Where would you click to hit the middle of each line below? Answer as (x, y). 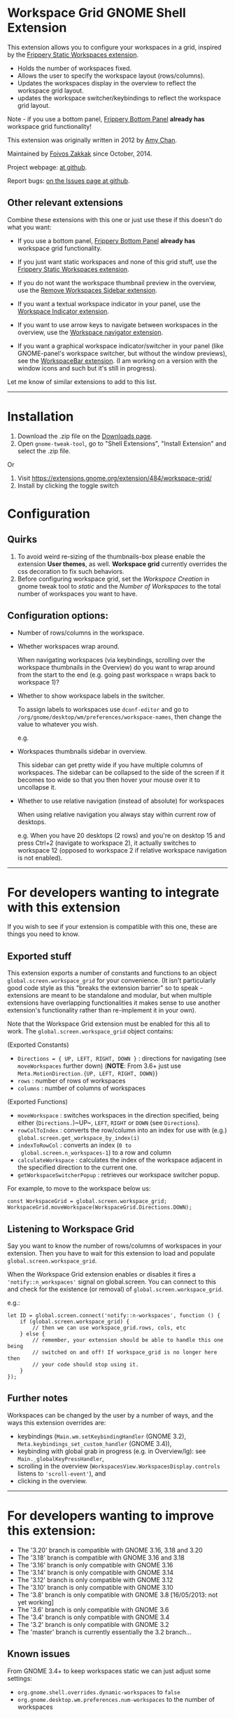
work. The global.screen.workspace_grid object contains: (90, 1031)
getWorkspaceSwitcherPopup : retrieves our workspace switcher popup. (119, 1175)
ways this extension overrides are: (57, 1422)
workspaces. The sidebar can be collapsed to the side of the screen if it (121, 772)
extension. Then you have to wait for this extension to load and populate (111, 1253)
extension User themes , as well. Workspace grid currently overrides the (122, 564)
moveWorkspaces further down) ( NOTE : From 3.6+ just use (99, 1066)
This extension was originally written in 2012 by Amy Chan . (92, 140)
